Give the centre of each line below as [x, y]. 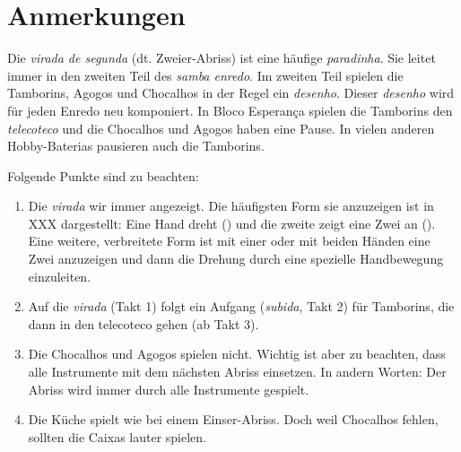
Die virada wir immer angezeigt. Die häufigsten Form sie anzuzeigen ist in [231, 206]
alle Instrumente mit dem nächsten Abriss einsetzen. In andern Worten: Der [237, 372]
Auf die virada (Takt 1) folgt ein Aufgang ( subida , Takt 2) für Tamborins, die [241, 306]
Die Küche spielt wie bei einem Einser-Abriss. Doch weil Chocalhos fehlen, [233, 419]
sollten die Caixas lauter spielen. [117, 436]
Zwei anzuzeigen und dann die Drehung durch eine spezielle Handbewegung [236, 259]
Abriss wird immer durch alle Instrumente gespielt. [169, 389]
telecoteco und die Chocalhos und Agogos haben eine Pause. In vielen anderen [221, 128]
